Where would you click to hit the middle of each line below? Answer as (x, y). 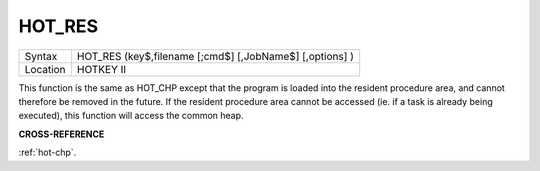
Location (45, 69)
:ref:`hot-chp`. (47, 152)
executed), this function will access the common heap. (131, 116)
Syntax (41, 56)
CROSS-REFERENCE (61, 134)
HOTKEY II (101, 69)
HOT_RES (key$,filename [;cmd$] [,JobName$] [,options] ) (215, 56)
